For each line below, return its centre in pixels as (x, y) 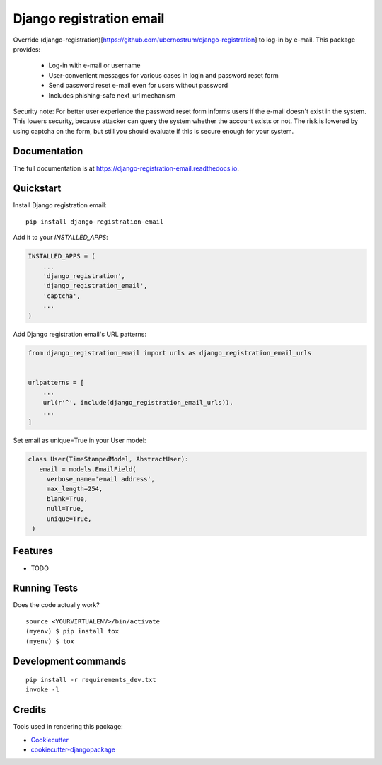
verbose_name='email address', (101, 479)
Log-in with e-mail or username (94, 65)
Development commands (70, 661)
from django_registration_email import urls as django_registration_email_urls (170, 353)
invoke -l (42, 690)
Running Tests (45, 588)
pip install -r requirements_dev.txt (91, 680)
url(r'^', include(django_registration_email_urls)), (138, 402)
